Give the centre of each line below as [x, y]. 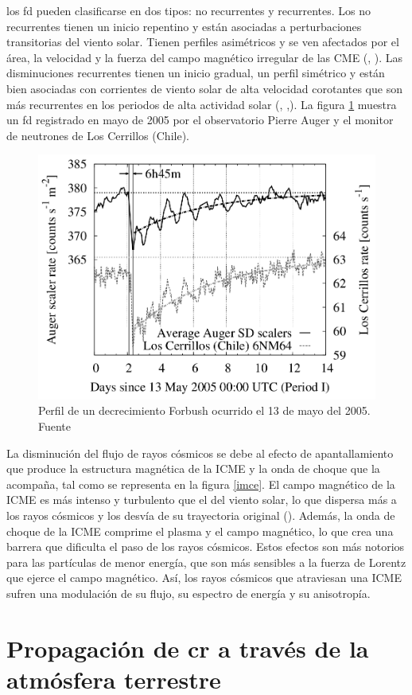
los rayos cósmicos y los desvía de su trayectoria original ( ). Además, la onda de [201, 515]
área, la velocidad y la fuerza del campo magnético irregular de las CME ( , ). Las [205, 57]
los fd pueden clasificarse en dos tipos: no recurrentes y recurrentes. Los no [189, 10]
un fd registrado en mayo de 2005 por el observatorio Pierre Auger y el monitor [200, 120]
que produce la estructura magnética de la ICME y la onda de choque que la [193, 469]
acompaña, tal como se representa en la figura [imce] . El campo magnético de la [201, 484]
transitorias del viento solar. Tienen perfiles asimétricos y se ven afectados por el [203, 42]
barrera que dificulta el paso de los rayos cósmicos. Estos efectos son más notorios [206, 547]
